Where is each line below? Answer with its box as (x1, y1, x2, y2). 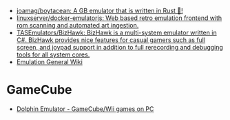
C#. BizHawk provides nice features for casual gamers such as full (16, 36, 206, 44)
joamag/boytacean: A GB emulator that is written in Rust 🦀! (16, 7, 183, 14)
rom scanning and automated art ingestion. (16, 21, 139, 29)
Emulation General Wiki (16, 58, 83, 66)
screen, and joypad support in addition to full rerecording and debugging (16, 43, 223, 51)
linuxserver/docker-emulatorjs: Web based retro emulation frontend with (16, 14, 222, 22)
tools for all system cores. (16, 50, 90, 59)
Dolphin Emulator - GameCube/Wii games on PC (16, 104, 154, 113)
